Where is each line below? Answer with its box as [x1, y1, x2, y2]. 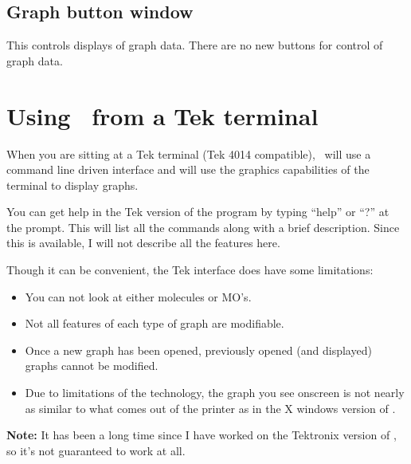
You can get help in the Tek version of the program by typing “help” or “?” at [6, 203, 389, 220]
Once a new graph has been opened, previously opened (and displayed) [25, 341, 372, 358]
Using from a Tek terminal [6, 99, 319, 132]
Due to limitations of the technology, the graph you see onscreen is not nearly [25, 384, 405, 401]
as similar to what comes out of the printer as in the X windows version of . [25, 399, 396, 416]
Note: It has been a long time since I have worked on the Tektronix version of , [6, 427, 397, 443]
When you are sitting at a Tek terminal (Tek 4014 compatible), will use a [6, 145, 371, 162]
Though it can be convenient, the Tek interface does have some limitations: [6, 261, 374, 278]
